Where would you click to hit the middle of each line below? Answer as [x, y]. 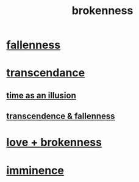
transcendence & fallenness [61, 116]
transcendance [46, 73]
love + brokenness [54, 143]
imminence [35, 170]
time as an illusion [41, 95]
